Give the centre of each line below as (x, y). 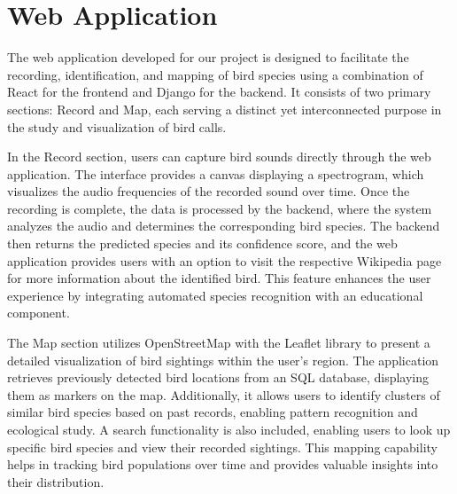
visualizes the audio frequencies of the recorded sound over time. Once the (209, 191)
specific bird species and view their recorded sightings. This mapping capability (222, 447)
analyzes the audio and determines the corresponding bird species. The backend (224, 226)
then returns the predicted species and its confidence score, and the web (202, 243)
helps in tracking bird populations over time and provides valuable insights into (223, 464)
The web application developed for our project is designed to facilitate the (208, 57)
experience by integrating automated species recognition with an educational (215, 295)
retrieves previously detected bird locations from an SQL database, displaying (218, 377)
